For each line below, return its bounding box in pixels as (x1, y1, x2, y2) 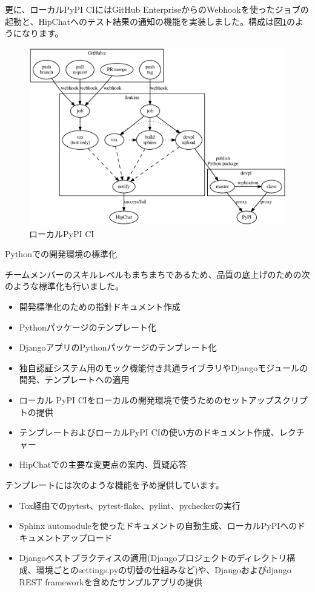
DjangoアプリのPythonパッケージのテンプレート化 (19, 341, 217, 354)
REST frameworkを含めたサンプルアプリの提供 (19, 575, 203, 588)
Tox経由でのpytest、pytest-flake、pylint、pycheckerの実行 (19, 499, 240, 511)
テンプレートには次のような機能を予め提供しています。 (5, 479, 224, 491)
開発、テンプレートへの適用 (19, 373, 130, 386)
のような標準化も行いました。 (5, 280, 124, 292)
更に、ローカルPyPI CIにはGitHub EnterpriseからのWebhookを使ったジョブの (5, 3, 309, 15)
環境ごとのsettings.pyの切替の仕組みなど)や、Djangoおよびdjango (36, 563, 291, 576)
